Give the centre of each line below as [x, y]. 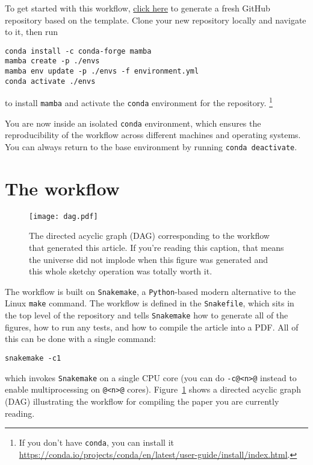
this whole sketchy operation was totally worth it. [121, 271]
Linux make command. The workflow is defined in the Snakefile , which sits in [150, 303]
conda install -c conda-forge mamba [78, 51]
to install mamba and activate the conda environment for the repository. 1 [139, 102]
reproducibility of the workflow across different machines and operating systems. [153, 135]
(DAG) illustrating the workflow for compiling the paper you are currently [142, 401]
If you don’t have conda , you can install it [96, 442]
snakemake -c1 [33, 358]
